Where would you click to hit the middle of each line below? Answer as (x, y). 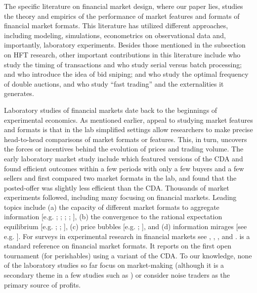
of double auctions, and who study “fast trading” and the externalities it (114, 83)
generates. (19, 93)
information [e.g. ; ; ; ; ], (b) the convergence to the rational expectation (113, 217)
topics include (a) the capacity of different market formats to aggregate (112, 207)
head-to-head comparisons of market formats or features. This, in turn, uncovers (126, 139)
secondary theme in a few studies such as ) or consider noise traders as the (117, 275)
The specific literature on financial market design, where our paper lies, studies (124, 6)
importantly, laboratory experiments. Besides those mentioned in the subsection (125, 45)
